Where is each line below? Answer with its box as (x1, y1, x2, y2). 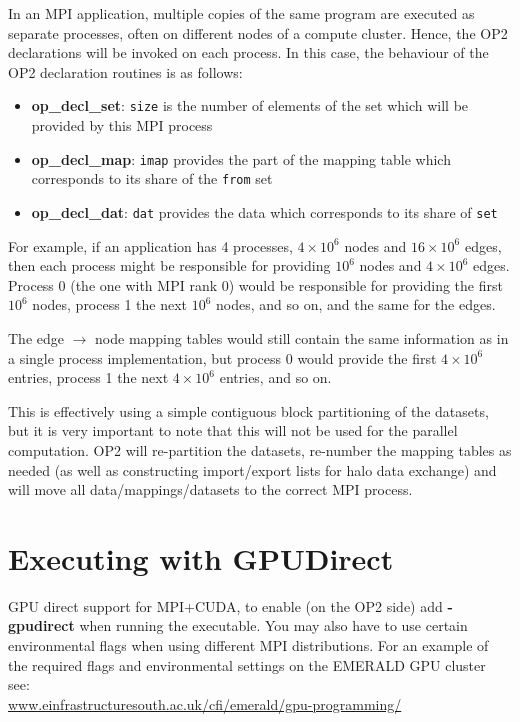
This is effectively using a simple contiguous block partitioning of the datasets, (8, 400, 489, 421)
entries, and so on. (219, 367, 332, 388)
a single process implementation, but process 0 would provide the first (8, 347, 437, 368)
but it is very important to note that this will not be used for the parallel (8, 420, 458, 441)
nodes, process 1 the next (32, 294, 187, 315)
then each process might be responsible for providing (8, 255, 331, 276)
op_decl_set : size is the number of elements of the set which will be (31, 95, 469, 116)
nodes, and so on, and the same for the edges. (216, 294, 496, 315)
